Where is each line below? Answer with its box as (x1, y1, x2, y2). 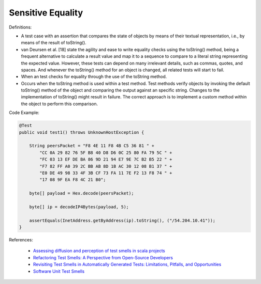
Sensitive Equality (9, 7, 83, 18)
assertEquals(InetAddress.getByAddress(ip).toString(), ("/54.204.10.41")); (29, 218, 216, 223)
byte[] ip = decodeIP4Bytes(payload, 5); (29, 204, 129, 209)
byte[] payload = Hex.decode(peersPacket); (29, 190, 134, 196)
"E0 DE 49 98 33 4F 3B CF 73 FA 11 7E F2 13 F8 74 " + (39, 170, 173, 175)
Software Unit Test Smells (33, 268, 85, 274)
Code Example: (9, 110, 40, 116)
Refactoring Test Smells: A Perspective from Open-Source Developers (33, 254, 174, 260)
